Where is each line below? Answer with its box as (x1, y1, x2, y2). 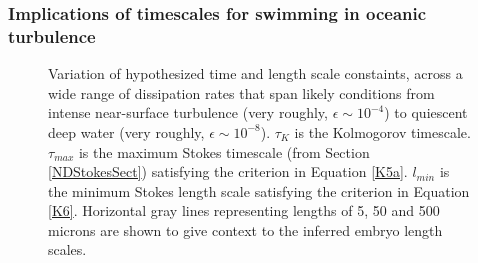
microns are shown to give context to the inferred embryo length (48, 219, 443, 240)
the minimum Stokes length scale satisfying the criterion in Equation (48, 180, 470, 201)
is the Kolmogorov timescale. (294, 121, 471, 142)
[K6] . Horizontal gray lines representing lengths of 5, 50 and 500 (48, 200, 440, 221)
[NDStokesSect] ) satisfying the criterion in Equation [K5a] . (48, 161, 408, 182)
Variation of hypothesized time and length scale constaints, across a (48, 63, 463, 84)
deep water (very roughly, (48, 121, 205, 142)
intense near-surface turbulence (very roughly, (48, 102, 328, 123)
